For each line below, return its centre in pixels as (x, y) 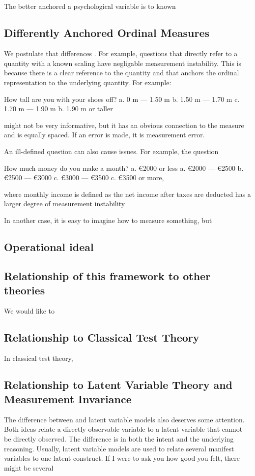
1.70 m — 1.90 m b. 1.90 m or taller (58, 109)
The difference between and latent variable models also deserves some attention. (124, 419)
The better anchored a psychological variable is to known (90, 6)
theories (25, 290)
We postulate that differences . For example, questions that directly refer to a (121, 53)
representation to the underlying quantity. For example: (88, 82)
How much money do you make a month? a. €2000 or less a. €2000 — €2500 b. (124, 168)
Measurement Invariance (68, 399)
